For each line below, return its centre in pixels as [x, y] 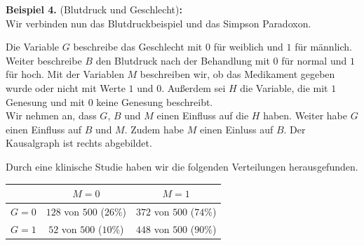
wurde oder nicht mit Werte [66, 87]
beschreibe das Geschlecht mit [138, 47]
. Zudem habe [154, 129]
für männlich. [323, 47]
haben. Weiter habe [305, 115]
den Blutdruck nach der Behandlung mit [183, 60]
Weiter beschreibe [44, 60]
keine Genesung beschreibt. [155, 101]
